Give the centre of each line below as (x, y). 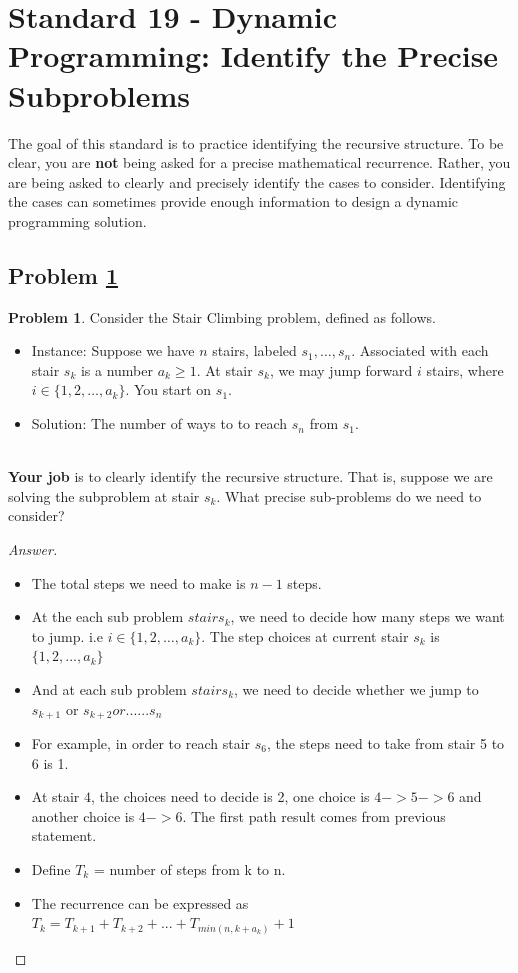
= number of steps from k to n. (189, 869)
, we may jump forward (341, 369)
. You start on (168, 389)
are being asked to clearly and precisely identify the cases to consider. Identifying (257, 181)
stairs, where (465, 369)
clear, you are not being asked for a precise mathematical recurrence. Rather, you (259, 162)
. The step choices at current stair (305, 635)
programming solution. (77, 220)
